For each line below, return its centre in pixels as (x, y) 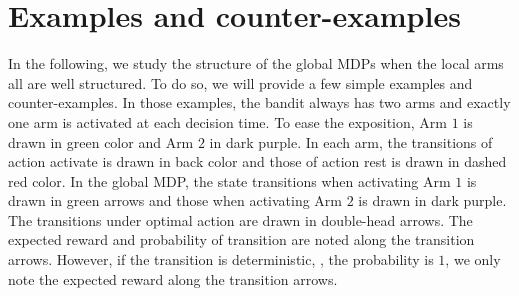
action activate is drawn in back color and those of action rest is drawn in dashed (257, 161)
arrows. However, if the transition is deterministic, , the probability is (221, 259)
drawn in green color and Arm (101, 141)
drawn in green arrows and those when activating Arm (175, 200)
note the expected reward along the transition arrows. (173, 278)
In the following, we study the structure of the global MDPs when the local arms (256, 63)
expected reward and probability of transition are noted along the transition (241, 239)
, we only (473, 259)
